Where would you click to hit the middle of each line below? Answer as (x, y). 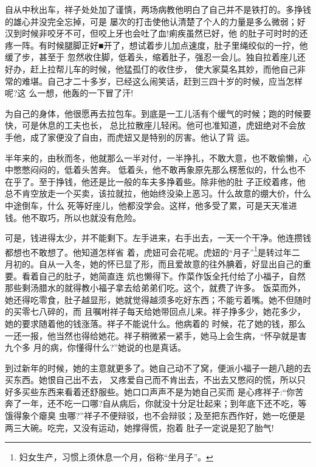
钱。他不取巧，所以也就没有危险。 (73, 217)
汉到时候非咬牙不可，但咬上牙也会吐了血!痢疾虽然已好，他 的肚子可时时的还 (156, 33)
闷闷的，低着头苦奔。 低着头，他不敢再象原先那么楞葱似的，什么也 (163, 170)
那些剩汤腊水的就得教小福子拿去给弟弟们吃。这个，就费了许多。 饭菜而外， (155, 288)
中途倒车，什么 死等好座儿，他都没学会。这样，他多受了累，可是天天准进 (151, 205)
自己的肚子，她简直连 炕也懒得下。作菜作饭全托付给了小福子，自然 (172, 276)
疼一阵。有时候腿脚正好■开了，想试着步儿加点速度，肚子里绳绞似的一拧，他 (156, 45)
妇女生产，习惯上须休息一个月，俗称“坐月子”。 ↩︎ (116, 457)
